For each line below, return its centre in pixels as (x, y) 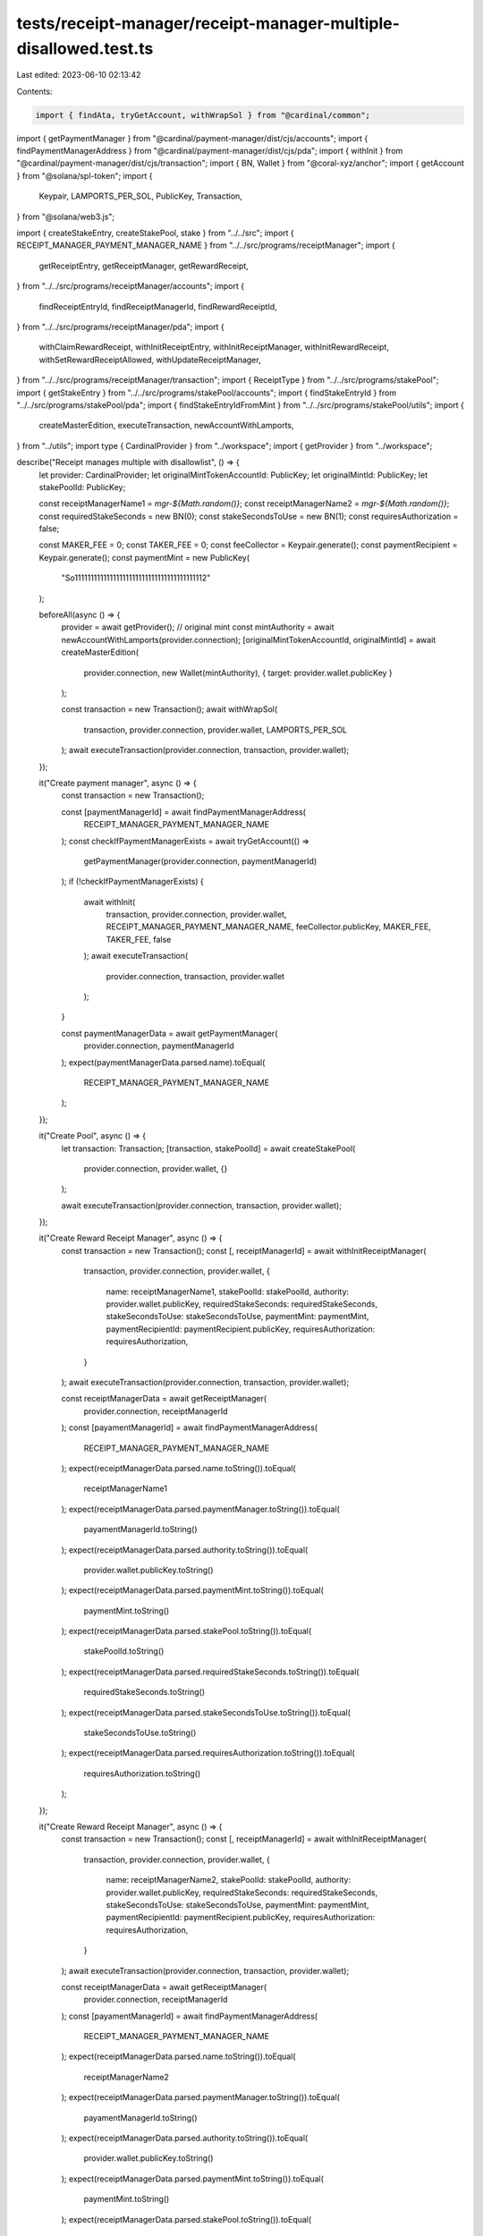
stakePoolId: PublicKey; (82, 487)
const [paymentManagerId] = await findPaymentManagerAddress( (183, 812)
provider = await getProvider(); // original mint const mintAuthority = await (198, 627)
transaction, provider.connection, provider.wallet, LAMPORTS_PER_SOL (216, 730)
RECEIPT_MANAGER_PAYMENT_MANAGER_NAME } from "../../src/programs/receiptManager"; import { (206, 245)
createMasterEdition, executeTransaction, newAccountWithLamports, (166, 426)
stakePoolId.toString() (124, 1651)
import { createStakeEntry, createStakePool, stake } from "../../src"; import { (155, 233)
